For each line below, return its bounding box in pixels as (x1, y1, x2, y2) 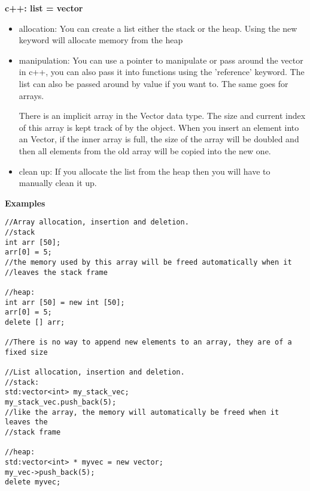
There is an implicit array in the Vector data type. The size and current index (19, 109, 306, 122)
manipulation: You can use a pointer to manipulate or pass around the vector (19, 53, 303, 66)
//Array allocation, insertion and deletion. (5, 218, 189, 227)
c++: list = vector (5, 2, 83, 14)
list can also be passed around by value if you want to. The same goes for (19, 77, 288, 89)
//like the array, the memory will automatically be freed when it (5, 408, 279, 417)
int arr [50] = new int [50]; (5, 298, 125, 307)
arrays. (19, 89, 44, 101)
